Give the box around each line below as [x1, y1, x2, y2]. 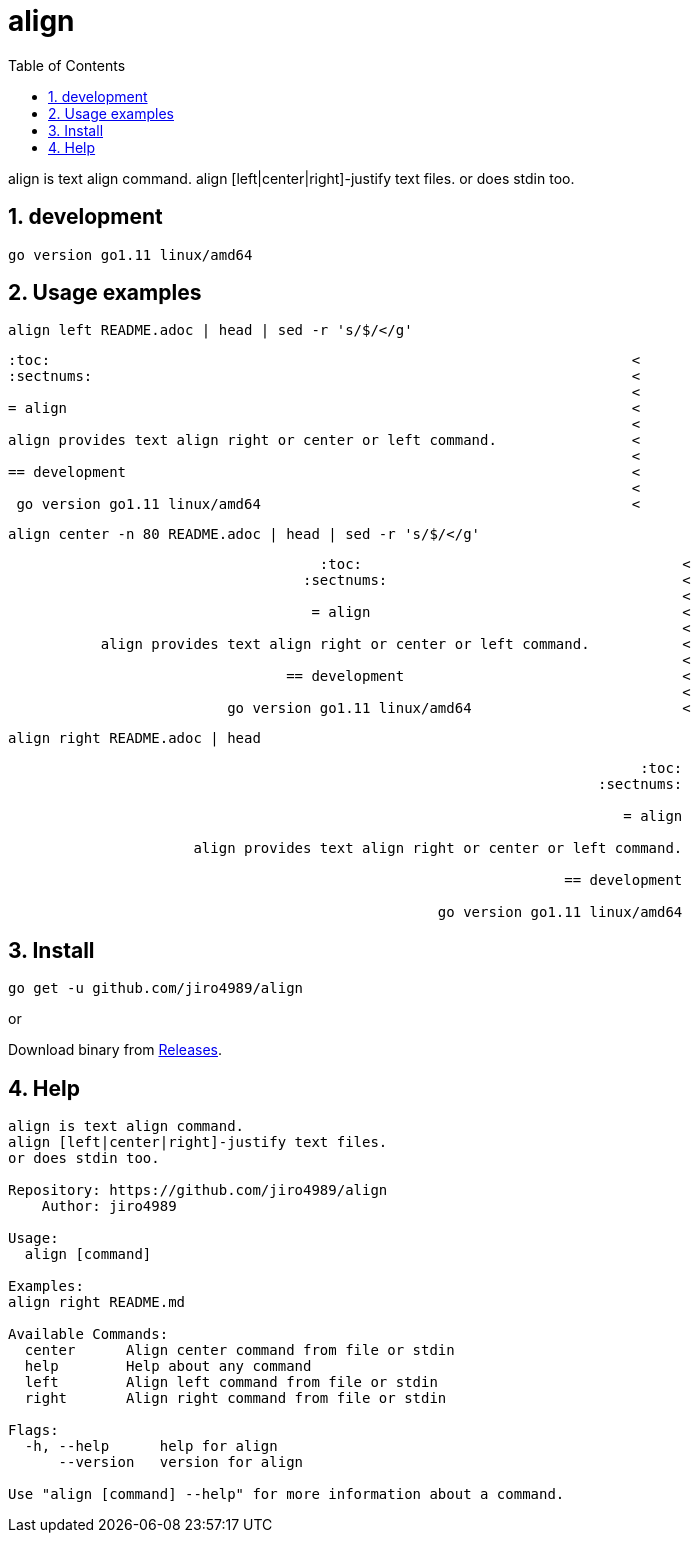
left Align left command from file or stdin [24, 1374, 438, 1391]
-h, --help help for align [24, 1438, 278, 1455]
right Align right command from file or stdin [24, 1390, 447, 1407]
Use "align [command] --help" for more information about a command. [8, 1486, 565, 1503]
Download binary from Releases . [8, 1041, 222, 1059]
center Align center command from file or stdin [24, 1342, 455, 1359]
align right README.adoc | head [8, 730, 261, 747]
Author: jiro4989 [41, 1198, 177, 1215]
